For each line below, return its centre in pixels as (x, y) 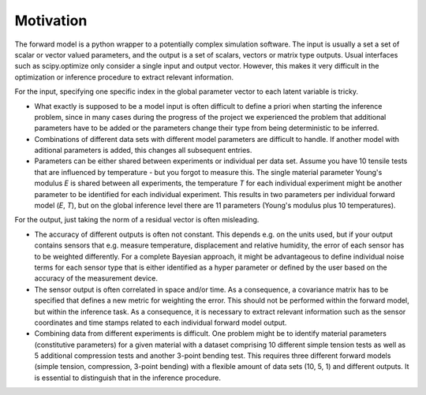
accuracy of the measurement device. (96, 278)
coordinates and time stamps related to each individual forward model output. (161, 322)
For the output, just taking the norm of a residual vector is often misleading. (137, 220)
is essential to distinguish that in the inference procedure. (127, 378)
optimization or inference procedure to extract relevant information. (124, 77)
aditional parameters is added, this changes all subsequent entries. (143, 151)
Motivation (51, 20)
